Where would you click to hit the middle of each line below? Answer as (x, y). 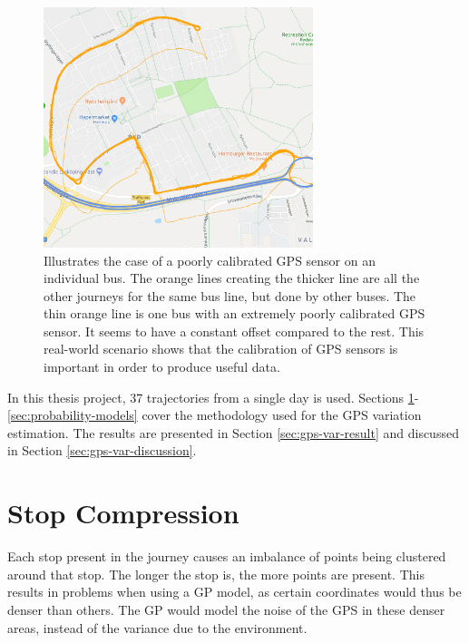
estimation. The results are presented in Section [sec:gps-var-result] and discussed (233, 432)
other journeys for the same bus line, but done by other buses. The (230, 295)
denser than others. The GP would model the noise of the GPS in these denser (226, 609)
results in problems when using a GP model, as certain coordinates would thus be (234, 592)
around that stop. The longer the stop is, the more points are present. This (216, 574)
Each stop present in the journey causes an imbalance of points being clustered (227, 556)
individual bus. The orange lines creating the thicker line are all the (232, 278)
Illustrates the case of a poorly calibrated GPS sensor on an (210, 260)
